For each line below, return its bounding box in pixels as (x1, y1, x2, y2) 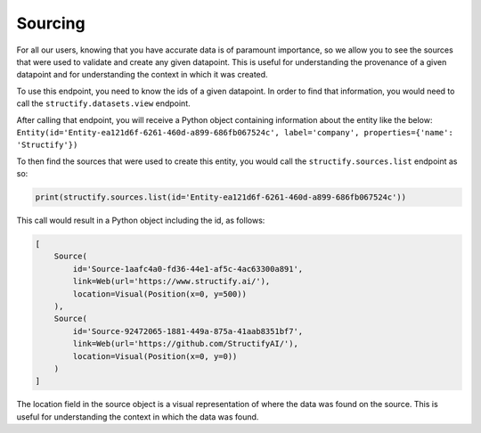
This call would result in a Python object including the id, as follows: (16, 215, 265, 226)
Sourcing (16, 13, 86, 33)
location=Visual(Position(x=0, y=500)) (72, 289, 247, 298)
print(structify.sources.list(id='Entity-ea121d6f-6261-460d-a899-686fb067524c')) (35, 192, 407, 202)
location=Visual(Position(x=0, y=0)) (72, 351, 238, 361)
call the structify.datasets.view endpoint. (16, 98, 191, 109)
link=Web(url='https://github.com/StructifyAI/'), (72, 339, 298, 349)
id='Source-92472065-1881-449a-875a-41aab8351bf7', (72, 326, 304, 336)
